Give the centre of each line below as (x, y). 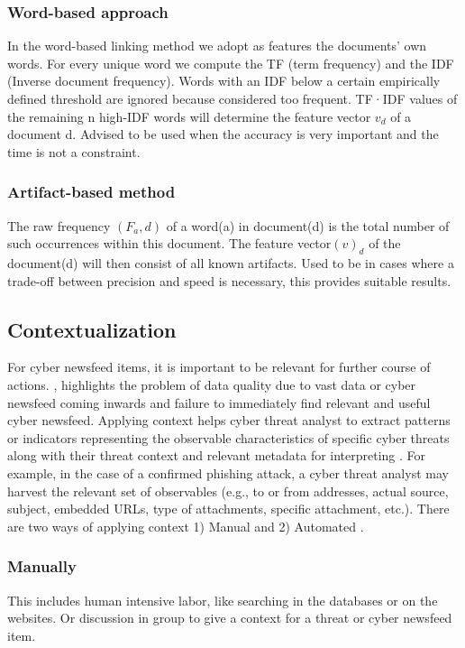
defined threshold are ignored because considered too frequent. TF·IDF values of (232, 98)
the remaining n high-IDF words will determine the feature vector (189, 116)
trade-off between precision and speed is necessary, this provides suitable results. (229, 280)
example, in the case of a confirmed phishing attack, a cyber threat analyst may (228, 472)
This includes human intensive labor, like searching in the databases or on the (223, 600)
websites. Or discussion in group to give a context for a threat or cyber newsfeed (230, 618)
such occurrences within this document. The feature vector (169, 243)
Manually (42, 566)
